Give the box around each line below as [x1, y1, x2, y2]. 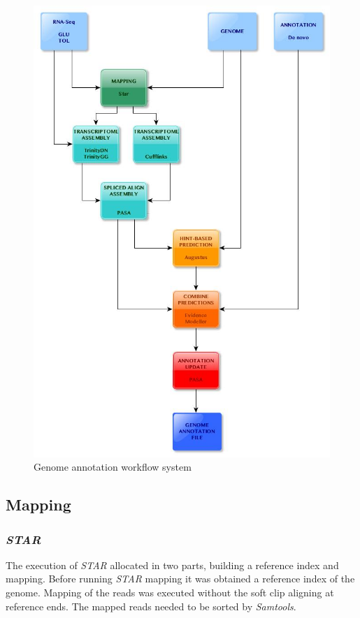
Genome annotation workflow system [34, 459, 192, 474]
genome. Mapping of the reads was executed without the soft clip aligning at [6, 584, 334, 599]
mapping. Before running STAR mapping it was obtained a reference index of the [6, 571, 355, 586]
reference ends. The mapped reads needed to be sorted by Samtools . [6, 598, 296, 613]
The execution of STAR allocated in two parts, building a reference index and [6, 557, 339, 572]
